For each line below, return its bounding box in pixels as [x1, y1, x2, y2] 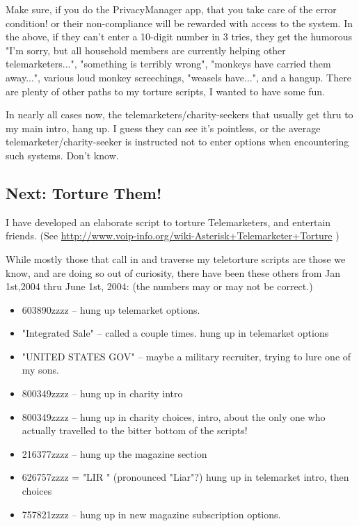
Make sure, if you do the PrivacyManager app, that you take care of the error [6, 2, 337, 16]
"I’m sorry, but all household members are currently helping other [6, 42, 286, 57]
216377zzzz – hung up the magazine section [22, 446, 207, 461]
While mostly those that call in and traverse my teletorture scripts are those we [6, 251, 346, 266]
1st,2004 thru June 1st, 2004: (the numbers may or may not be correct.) [6, 279, 313, 294]
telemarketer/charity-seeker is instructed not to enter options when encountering [6, 134, 349, 149]
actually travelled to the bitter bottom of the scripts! [22, 423, 248, 438]
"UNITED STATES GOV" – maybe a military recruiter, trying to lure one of [22, 349, 351, 363]
